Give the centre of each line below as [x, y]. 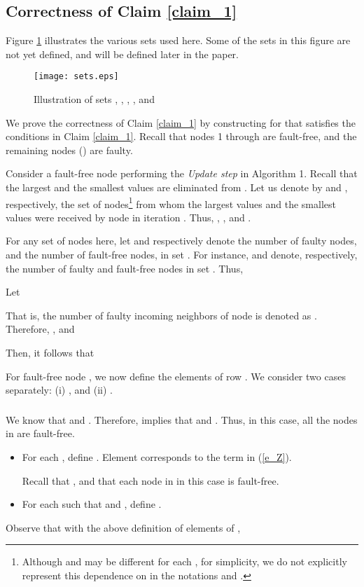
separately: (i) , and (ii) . [59, 390]
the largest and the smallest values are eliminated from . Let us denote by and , [177, 187]
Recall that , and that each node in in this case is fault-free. [150, 480]
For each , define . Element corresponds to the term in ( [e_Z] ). [157, 456]
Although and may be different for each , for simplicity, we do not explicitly [184, 561]
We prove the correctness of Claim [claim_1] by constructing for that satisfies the [181, 122]
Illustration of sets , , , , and [94, 99]
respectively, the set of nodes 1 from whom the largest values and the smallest [171, 202]
